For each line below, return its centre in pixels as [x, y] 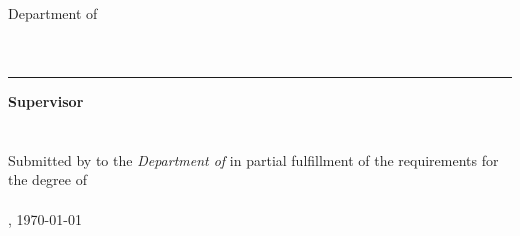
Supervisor [46, 100]
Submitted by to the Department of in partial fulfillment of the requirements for [253, 159]
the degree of [47, 179]
